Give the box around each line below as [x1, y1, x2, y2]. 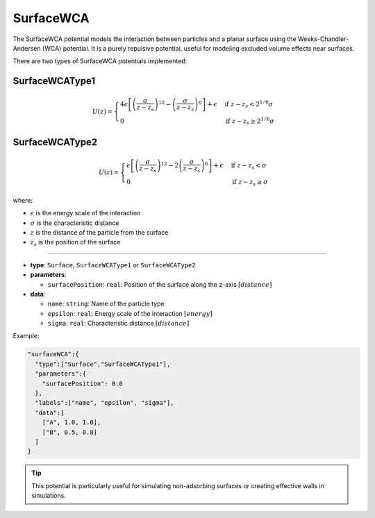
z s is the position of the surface [30, 238, 121, 248]
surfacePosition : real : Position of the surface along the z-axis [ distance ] [47, 280, 272, 288]
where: [12, 196, 33, 204]
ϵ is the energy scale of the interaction [30, 209, 141, 217]
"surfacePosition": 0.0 [42, 379, 123, 387]
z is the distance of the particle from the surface [30, 228, 169, 236]
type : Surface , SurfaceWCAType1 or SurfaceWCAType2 [30, 260, 196, 269]
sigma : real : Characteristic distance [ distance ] [47, 319, 190, 328]
